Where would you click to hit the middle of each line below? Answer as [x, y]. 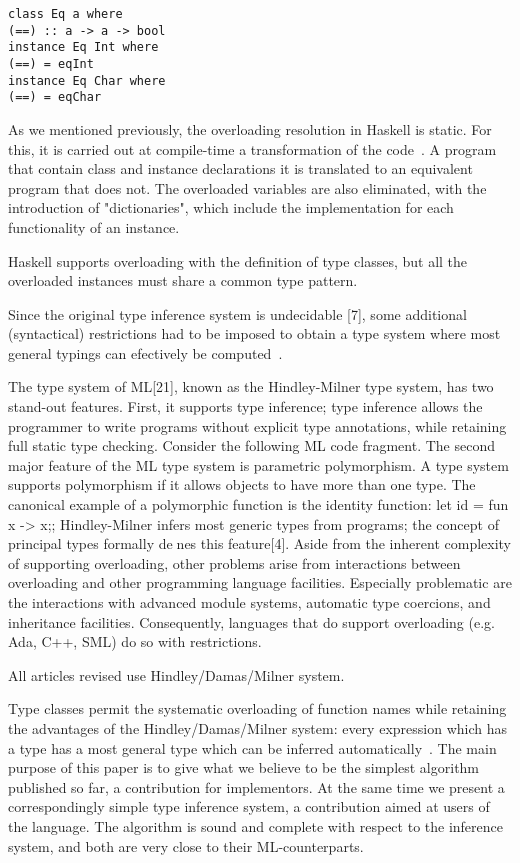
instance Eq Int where [83, 47]
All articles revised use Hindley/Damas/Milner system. [176, 674]
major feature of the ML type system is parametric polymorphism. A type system [258, 464]
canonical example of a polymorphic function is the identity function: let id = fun [258, 504]
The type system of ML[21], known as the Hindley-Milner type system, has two [251, 386]
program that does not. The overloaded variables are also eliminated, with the [247, 187]
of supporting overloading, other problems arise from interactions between [234, 562]
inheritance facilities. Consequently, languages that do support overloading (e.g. [251, 621]
